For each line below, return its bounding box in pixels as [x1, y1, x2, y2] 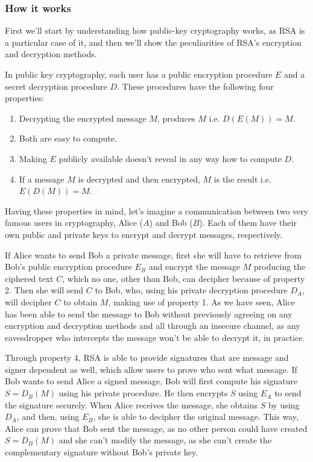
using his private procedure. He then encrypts [58, 387, 228, 399]
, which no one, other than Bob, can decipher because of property [62, 272, 305, 284]
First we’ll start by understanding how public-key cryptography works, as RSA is [5, 24, 305, 37]
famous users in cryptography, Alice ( [5, 216, 144, 229]
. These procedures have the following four [117, 80, 274, 92]
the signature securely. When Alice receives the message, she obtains [5, 398, 258, 411]
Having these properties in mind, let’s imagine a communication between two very [5, 204, 309, 217]
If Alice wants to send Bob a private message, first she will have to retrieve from [5, 248, 302, 261]
